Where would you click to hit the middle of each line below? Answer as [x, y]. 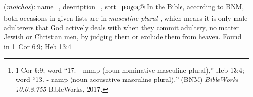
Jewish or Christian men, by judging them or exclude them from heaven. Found [123, 37]
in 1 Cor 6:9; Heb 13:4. [38, 46]
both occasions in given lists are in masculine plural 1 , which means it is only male [126, 17]
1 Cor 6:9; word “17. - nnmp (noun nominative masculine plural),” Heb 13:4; [130, 70]
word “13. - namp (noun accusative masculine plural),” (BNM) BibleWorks [127, 79]
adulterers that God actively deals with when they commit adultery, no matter [122, 27]
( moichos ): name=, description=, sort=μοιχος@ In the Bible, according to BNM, [124, 6]
